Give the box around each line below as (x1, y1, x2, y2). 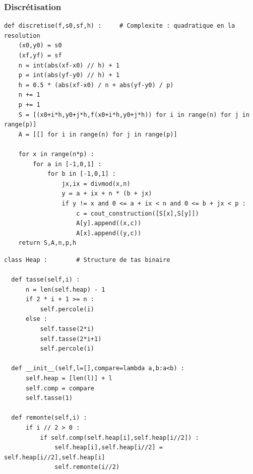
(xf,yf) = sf (18, 52, 62, 59)
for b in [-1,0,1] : (47, 170, 116, 178)
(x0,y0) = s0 (18, 42, 62, 49)
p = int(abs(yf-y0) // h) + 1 (18, 72, 120, 79)
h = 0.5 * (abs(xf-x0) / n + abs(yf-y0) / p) (18, 81, 174, 89)
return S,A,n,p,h (18, 239, 77, 247)
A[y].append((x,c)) (76, 220, 142, 227)
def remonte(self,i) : (11, 414, 87, 422)
